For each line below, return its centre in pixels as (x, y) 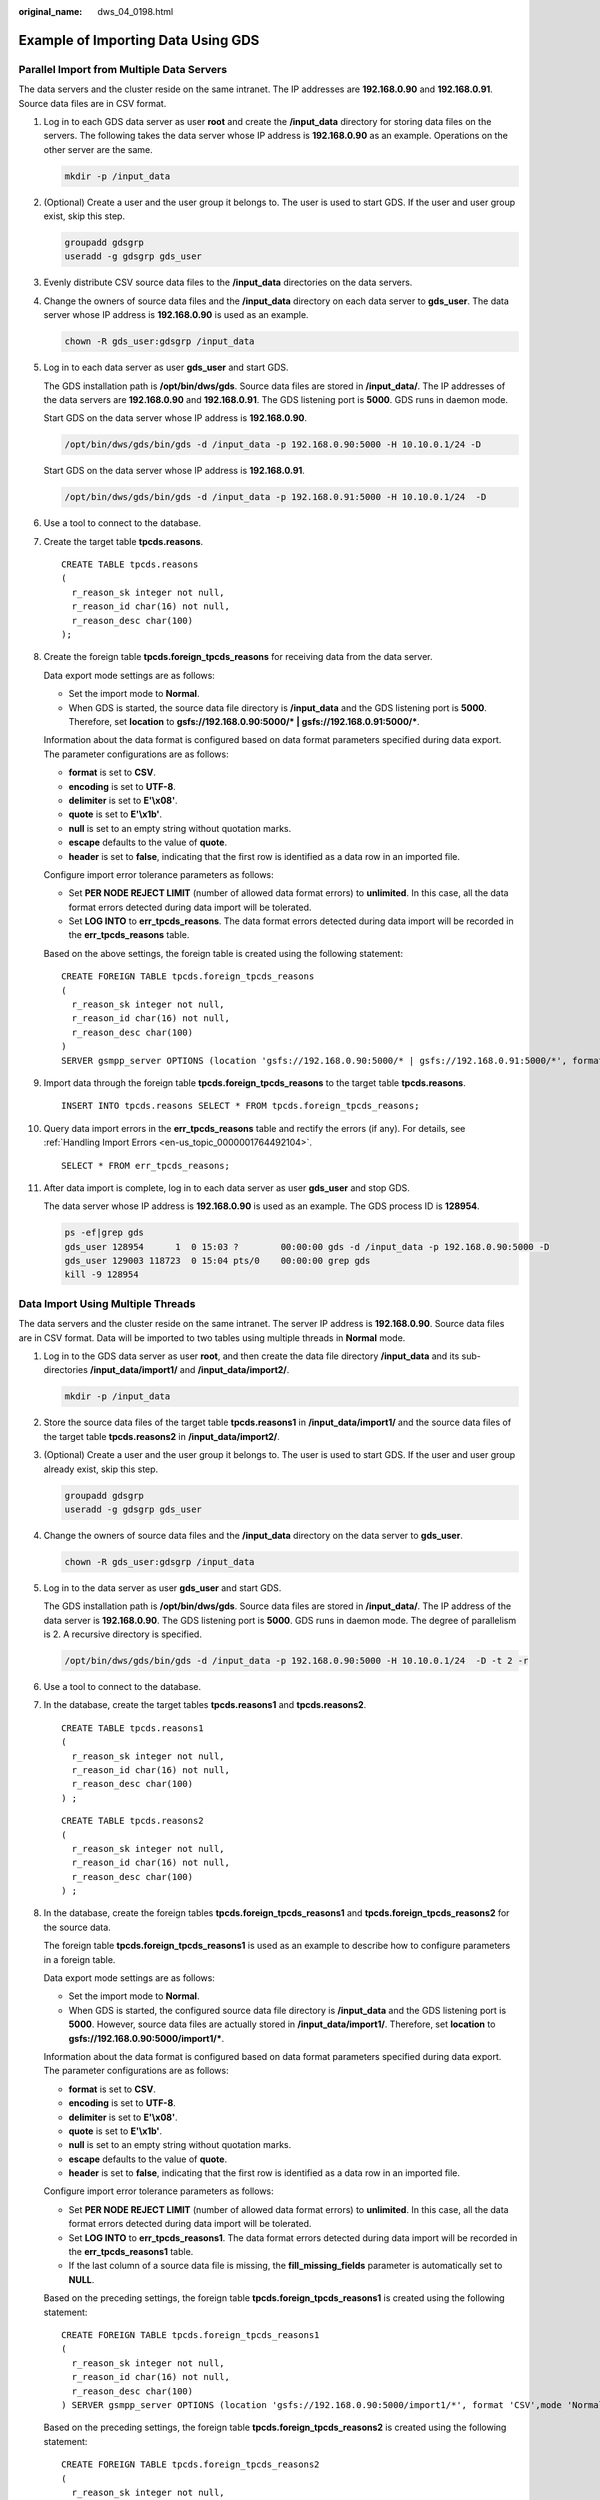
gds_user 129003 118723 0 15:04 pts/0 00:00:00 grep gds (217, 1261)
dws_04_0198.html (135, 11)
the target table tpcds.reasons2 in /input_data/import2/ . (161, 1436)
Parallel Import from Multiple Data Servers (123, 69)
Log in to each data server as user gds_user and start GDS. (166, 367)
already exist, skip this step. (101, 1469)
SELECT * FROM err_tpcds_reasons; (145, 1165)
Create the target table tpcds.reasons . (123, 541)
